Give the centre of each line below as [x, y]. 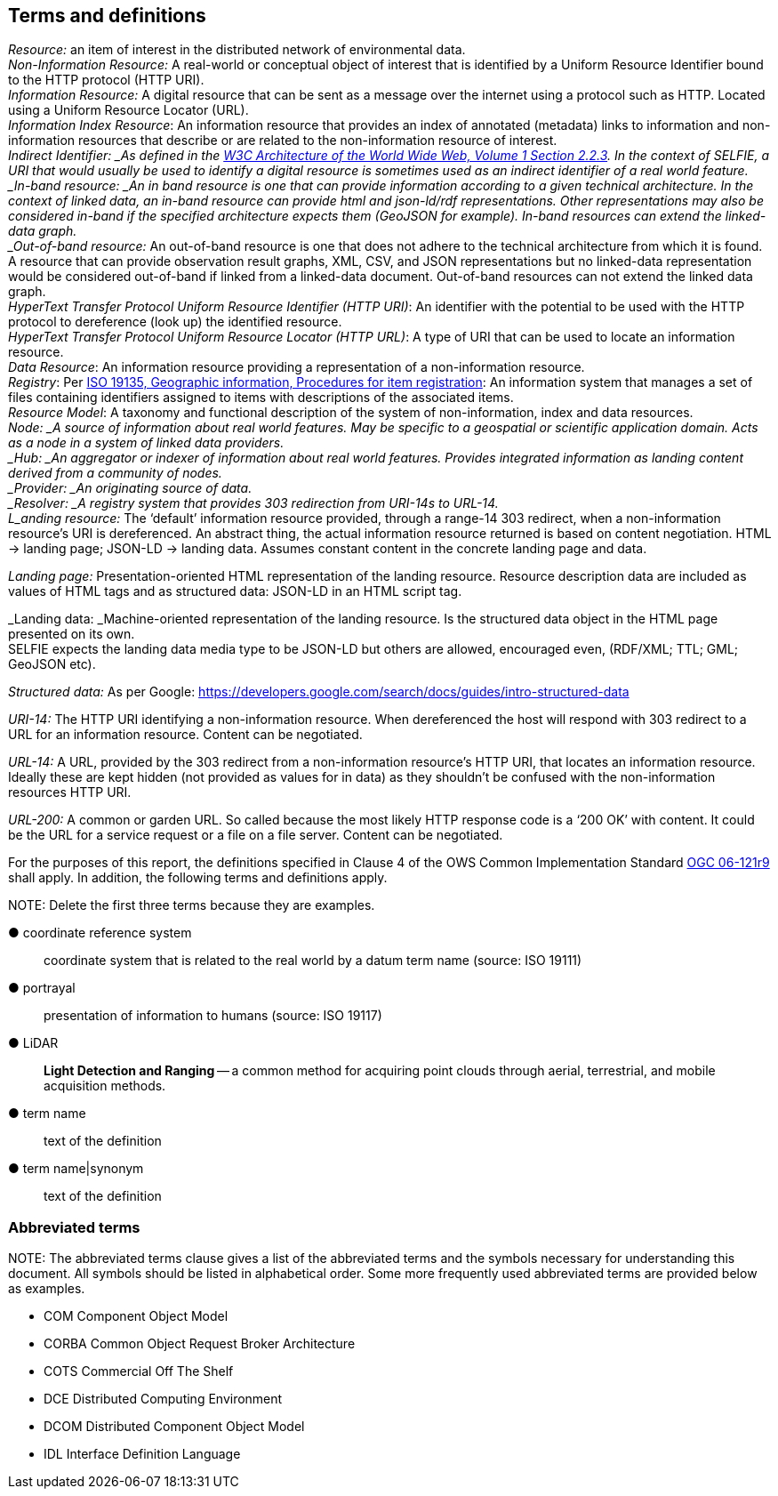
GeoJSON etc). [52, 664]
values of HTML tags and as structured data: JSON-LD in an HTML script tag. [235, 591]
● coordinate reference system [100, 933]
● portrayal [42, 988]
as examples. [47, 1289]
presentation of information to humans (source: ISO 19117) [213, 1016]
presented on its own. [72, 634]
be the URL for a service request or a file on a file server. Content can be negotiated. [256, 835]
